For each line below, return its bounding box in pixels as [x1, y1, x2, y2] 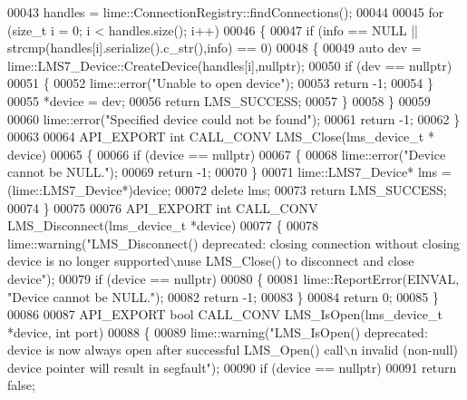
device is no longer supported [7, 251, 170, 270]
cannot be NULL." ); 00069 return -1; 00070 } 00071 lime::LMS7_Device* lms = [7, 162, 452, 181]
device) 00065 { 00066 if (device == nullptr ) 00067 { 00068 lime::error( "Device [7, 144, 446, 163]
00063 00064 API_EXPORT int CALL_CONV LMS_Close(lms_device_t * [7, 127, 434, 146]
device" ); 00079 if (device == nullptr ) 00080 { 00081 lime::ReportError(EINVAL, [7, 268, 460, 288]
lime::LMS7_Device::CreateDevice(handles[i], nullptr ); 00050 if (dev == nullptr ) [7, 55, 452, 74]
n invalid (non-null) [350, 340, 459, 359]
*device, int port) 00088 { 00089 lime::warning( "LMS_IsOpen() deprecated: [7, 322, 428, 341]
